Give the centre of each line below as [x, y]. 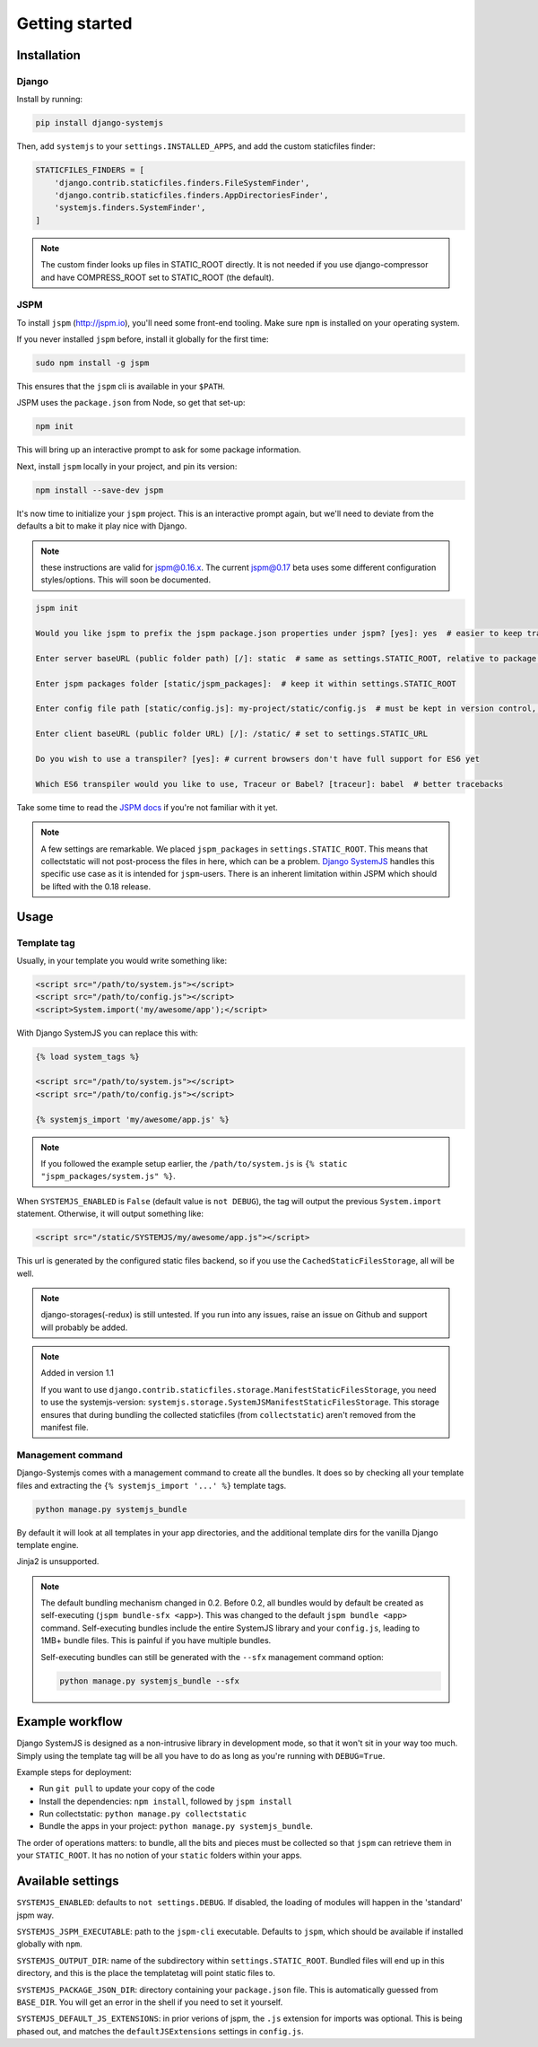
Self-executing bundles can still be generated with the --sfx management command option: [213, 1657]
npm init [55, 427]
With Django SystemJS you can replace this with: [108, 1033]
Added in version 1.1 [77, 1373]
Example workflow [69, 1722]
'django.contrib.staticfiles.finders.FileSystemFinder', [182, 183]
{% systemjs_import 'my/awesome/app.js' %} [133, 1119]
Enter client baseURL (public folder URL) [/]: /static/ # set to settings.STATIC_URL [232, 734]
